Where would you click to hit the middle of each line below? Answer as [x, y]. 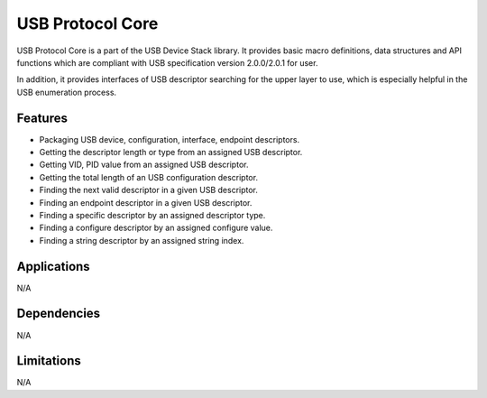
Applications [53, 266]
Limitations [49, 361]
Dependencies [59, 314]
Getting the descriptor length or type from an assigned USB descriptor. [171, 153]
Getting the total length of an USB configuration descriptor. [149, 177]
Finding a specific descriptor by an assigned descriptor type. [152, 215]
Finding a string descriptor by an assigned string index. [142, 240]
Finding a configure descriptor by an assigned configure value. [156, 228]
